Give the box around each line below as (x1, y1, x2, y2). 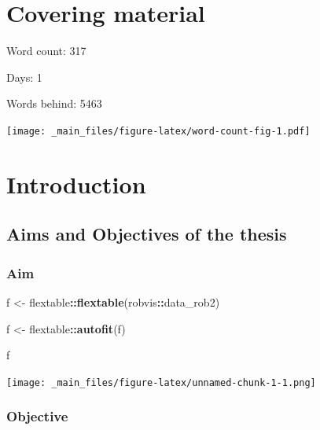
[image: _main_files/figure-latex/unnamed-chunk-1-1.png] (6, 377, 316, 388)
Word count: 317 (6, 42, 86, 59)
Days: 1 (6, 68, 42, 85)
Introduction (6, 167, 146, 200)
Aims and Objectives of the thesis (6, 222, 287, 246)
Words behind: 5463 (6, 95, 102, 112)
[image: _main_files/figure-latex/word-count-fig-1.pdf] (6, 125, 311, 137)
